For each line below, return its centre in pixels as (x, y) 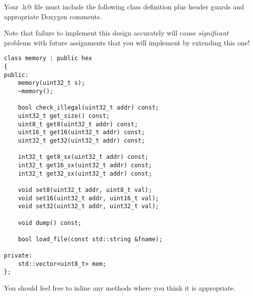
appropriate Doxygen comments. (53, 16)
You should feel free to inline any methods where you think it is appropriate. (120, 288)
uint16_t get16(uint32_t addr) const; (81, 132)
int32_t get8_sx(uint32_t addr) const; (83, 157)
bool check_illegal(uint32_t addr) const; (88, 108)
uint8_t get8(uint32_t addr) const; (78, 124)
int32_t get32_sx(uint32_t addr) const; (85, 173)
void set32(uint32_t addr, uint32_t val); (88, 206)
